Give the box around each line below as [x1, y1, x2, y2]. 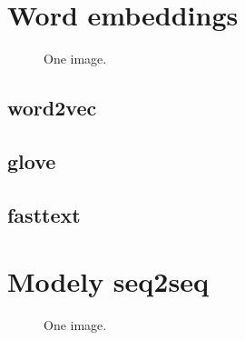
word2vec [7, 94, 97, 122]
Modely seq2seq [7, 263, 209, 300]
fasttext [7, 200, 81, 228]
